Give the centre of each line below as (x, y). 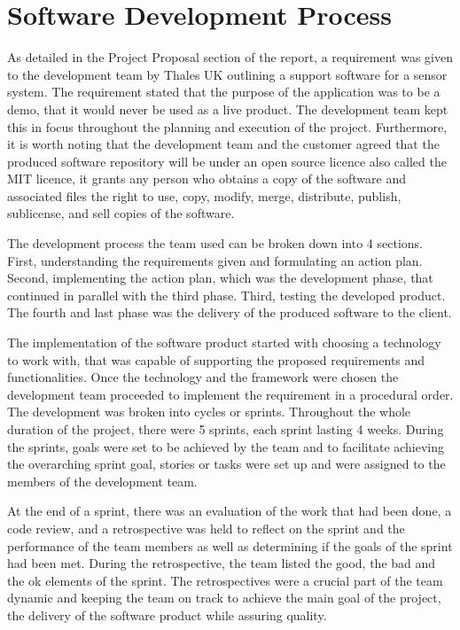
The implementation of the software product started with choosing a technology (224, 342)
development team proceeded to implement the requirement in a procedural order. (230, 394)
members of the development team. (102, 481)
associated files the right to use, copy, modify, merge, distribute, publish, (204, 195)
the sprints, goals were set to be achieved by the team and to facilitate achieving (226, 446)
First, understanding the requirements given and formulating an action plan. (215, 260)
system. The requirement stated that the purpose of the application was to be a (224, 92)
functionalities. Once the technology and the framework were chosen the (203, 377)
